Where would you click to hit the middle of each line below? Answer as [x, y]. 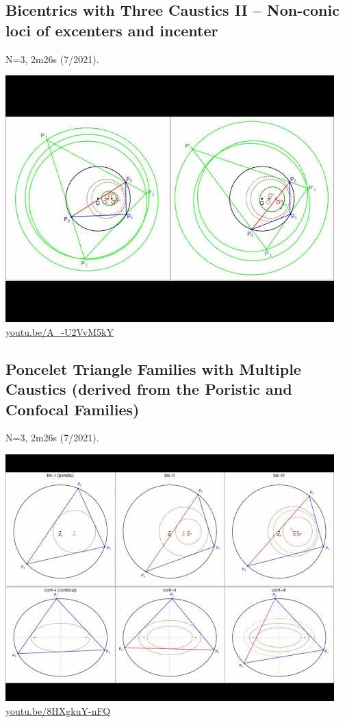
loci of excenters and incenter [112, 30]
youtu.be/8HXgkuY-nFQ [58, 710]
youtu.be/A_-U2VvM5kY [60, 331]
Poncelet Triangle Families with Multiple [153, 368]
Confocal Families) [73, 409]
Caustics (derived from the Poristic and [149, 389]
